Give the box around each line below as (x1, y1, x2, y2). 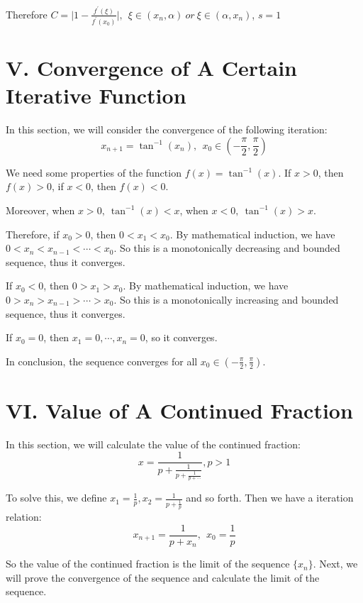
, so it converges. (145, 330, 218, 345)
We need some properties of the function (6, 165, 181, 179)
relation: (6, 509, 42, 524)
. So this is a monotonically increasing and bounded (113, 292, 339, 306)
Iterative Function (6, 81, 186, 110)
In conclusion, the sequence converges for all (6, 353, 198, 368)
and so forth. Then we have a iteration (186, 490, 354, 505)
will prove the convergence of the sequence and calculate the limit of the (6, 570, 320, 585)
